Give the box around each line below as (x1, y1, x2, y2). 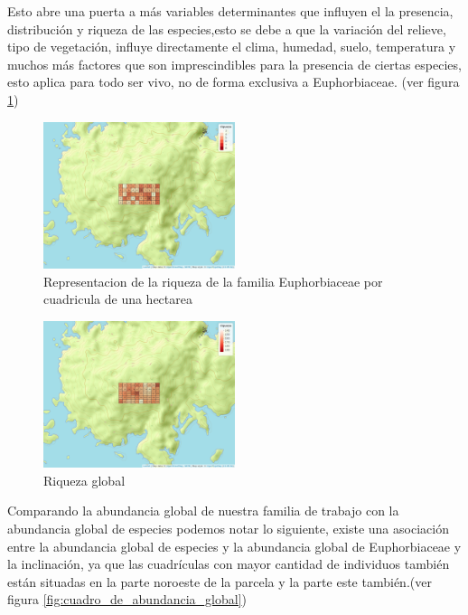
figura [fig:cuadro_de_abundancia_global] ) (7, 590, 247, 609)
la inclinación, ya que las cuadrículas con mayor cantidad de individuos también (7, 554, 450, 573)
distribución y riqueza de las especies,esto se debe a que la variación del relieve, (7, 19, 446, 38)
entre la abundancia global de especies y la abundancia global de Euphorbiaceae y (7, 536, 462, 555)
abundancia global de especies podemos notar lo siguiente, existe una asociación (7, 518, 449, 537)
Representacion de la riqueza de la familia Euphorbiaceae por (43, 271, 383, 290)
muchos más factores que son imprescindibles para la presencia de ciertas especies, (7, 54, 462, 73)
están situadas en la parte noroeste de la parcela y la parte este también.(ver (7, 572, 432, 591)
